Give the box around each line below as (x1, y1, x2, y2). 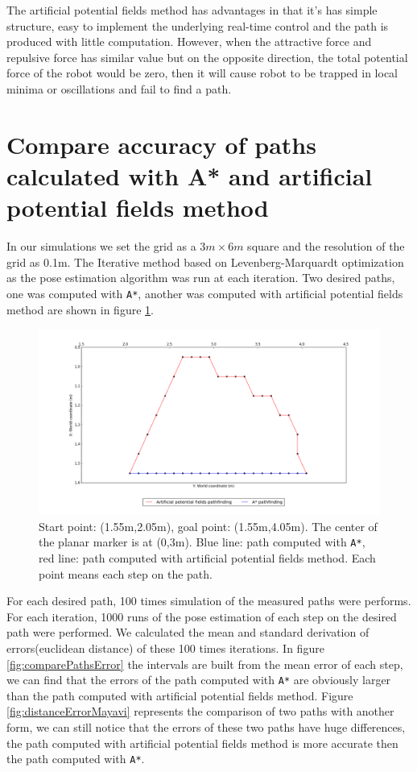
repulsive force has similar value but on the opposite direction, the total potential (6, 48, 408, 65)
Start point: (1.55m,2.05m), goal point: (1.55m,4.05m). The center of (39, 517, 378, 534)
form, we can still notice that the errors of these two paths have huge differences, (6, 718, 406, 735)
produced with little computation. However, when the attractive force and (6, 33, 372, 50)
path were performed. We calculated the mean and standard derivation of (6, 624, 370, 641)
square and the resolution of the (247, 238, 405, 255)
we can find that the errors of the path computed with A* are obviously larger (6, 671, 391, 688)
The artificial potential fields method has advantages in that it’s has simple (6, 2, 378, 18)
